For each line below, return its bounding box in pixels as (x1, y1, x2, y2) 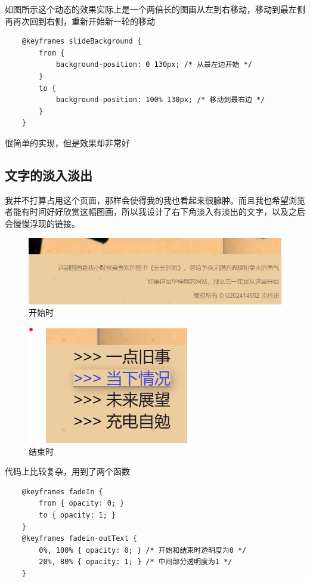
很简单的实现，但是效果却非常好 (5, 136, 130, 149)
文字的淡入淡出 (5, 165, 92, 184)
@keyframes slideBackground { (21, 37, 142, 46)
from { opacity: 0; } (39, 499, 125, 508)
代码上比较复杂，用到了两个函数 (5, 465, 130, 478)
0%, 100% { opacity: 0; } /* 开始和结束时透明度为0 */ (39, 546, 247, 555)
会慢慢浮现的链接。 (5, 217, 80, 229)
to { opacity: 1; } (39, 511, 116, 520)
